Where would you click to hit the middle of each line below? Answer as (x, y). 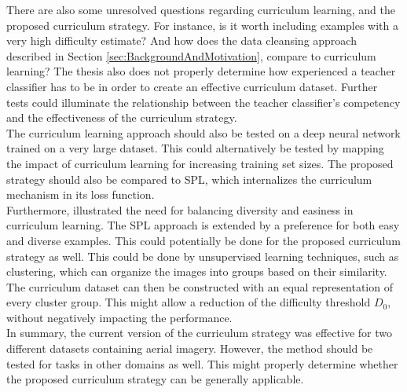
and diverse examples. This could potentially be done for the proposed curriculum (203, 240)
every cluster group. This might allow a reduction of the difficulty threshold (189, 302)
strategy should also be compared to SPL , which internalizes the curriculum (189, 179)
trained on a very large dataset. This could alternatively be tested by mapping (195, 148)
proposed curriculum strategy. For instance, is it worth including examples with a (203, 25)
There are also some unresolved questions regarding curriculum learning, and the (201, 9)
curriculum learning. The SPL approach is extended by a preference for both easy (203, 225)
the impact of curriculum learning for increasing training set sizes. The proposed (200, 163)
